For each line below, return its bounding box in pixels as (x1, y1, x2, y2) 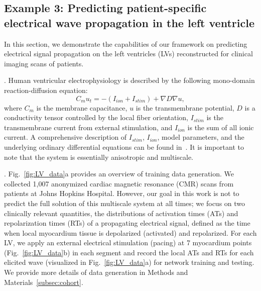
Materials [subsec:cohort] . (4, 276, 83, 287)
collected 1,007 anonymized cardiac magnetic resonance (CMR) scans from (4, 178, 234, 188)
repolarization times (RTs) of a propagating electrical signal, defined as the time (4, 218, 250, 228)
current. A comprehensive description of (4, 132, 127, 142)
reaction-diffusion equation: (4, 84, 88, 95)
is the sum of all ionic (187, 122, 254, 132)
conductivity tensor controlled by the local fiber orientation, (4, 112, 188, 123)
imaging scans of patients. (4, 58, 84, 68)
